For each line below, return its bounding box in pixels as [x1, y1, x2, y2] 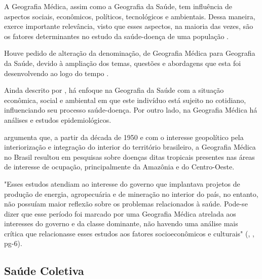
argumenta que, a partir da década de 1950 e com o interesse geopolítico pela [4, 131, 244, 142]
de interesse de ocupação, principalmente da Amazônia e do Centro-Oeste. [4, 161, 235, 172]
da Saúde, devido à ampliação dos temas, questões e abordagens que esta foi [4, 57, 241, 68]
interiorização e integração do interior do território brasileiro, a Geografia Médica [4, 142, 256, 152]
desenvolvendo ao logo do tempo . [4, 67, 109, 78]
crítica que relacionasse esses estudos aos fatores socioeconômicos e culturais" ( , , [4, 228, 254, 238]
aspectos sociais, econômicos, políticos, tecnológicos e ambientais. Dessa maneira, [4, 11, 255, 21]
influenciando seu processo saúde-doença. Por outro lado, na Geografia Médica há [4, 104, 257, 115]
